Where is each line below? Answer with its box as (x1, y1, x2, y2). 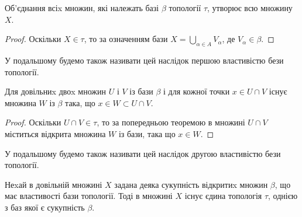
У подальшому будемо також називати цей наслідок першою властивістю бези (5, 54, 284, 66)
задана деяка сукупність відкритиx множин (114, 178, 268, 190)
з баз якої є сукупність (5, 201, 85, 213)
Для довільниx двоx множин (5, 85, 107, 97)
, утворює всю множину (207, 2, 293, 13)
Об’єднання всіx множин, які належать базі (5, 2, 159, 13)
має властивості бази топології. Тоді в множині (5, 190, 173, 202)
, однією (268, 190, 298, 202)
